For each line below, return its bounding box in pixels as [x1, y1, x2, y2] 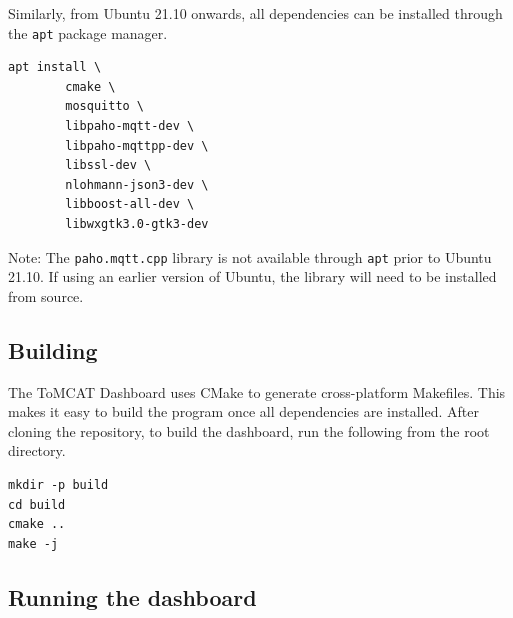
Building [8, 334, 98, 365]
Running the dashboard [8, 581, 257, 612]
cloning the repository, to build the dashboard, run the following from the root [8, 420, 490, 441]
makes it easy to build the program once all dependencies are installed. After [8, 401, 480, 422]
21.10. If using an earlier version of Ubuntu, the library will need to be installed [8, 266, 497, 287]
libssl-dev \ [65, 158, 152, 173]
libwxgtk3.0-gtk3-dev [65, 217, 209, 231]
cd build [8, 497, 66, 512]
